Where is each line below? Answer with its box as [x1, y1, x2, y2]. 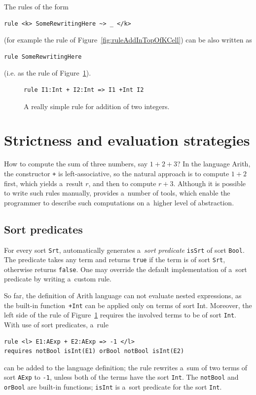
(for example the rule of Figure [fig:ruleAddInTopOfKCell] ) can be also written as [4, 35, 252, 45]
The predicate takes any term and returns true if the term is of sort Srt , [4, 254, 225, 265]
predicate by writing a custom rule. [4, 274, 111, 284]
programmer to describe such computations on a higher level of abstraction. [4, 197, 234, 207]
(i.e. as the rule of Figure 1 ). [4, 68, 91, 78]
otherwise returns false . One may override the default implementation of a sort [4, 264, 247, 274]
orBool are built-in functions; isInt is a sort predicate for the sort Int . [4, 382, 222, 392]
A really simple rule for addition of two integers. [24, 101, 170, 111]
